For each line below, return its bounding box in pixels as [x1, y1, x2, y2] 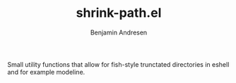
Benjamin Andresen [90, 28, 148, 37]
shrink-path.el [76, 5, 162, 21]
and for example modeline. [7, 68, 85, 76]
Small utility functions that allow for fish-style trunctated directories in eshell [7, 60, 230, 68]
